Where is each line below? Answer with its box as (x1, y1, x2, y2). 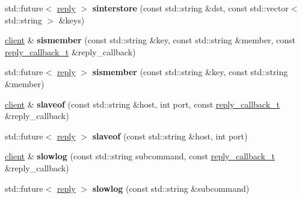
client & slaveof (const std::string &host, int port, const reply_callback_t (5, 97, 280, 110)
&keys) (58, 13, 85, 26)
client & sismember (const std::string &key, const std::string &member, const (5, 34, 295, 46)
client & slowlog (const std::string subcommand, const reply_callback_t (5, 150, 275, 162)
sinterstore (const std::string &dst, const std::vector (92, 2, 289, 14)
